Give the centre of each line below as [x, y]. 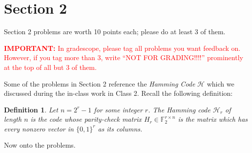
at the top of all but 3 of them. [50, 67]
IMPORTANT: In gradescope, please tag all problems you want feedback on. [122, 48]
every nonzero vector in [39, 128]
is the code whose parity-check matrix [86, 119]
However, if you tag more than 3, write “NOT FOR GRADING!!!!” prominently [124, 57]
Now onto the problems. [40, 145]
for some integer [118, 109]
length [13, 119]
